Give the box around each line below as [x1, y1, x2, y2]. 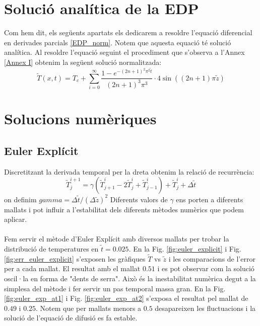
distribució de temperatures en [4, 243, 99, 254]
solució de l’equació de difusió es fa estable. [4, 312, 138, 323]
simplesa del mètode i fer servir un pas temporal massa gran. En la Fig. [4, 283, 226, 293]
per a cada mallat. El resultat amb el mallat [4, 263, 141, 274]
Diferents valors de [110, 194, 168, 204]
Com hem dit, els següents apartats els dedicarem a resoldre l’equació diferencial [4, 27, 252, 38]
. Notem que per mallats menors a [36, 302, 142, 313]
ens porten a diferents [176, 194, 243, 204]
